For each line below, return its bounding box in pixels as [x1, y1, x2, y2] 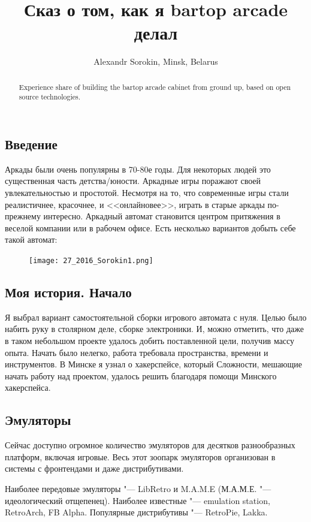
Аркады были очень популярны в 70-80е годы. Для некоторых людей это [5, 162, 271, 175]
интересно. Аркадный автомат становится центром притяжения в [43, 210, 280, 222]
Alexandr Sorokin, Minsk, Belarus [93, 55, 218, 68]
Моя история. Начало [5, 283, 132, 301]
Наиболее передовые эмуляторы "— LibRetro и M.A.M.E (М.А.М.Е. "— [5, 482, 271, 494]
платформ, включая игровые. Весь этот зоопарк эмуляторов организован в [5, 450, 276, 463]
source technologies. [19, 92, 81, 102]
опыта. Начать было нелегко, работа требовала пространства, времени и [5, 346, 268, 358]
